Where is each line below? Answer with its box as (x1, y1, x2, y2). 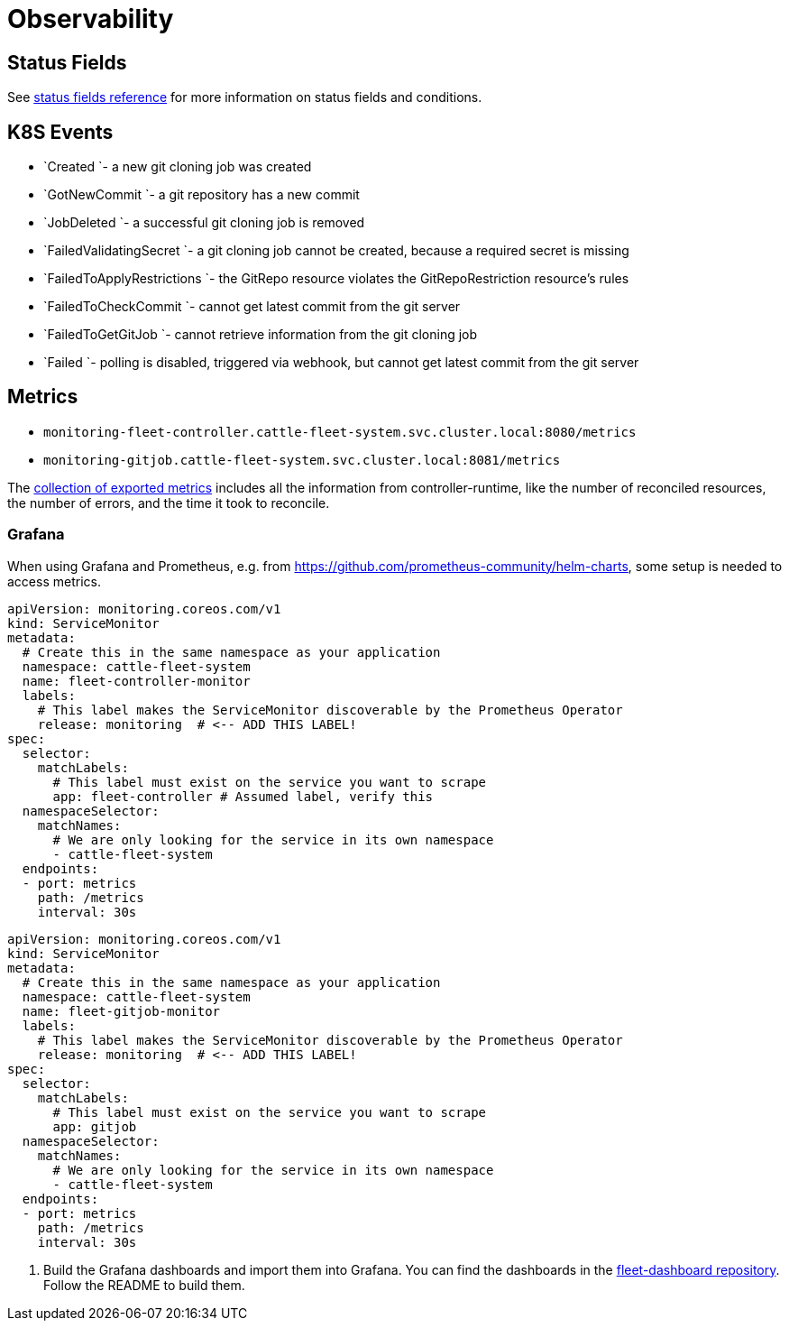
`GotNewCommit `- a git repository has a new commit (43, 187, 360, 203)
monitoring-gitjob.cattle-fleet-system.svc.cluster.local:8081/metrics (43, 452, 561, 467)
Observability (7, 4, 174, 34)
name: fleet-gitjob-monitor (22, 1003, 221, 1019)
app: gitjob (52, 1119, 137, 1134)
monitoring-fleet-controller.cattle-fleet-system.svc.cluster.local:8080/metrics (43, 424, 637, 439)
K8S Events (7, 120, 114, 143)
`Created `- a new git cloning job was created (43, 159, 312, 175)
